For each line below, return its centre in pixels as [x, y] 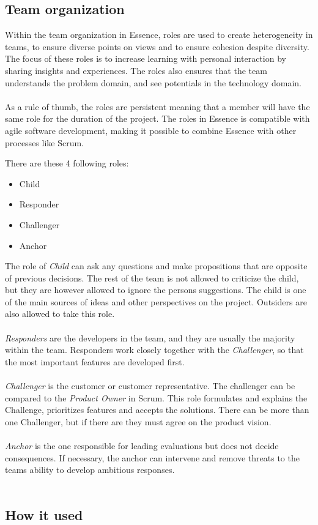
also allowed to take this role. [60, 314]
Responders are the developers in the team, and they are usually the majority [150, 337]
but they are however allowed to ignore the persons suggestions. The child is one [156, 290]
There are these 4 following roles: [67, 163]
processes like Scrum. [45, 142]
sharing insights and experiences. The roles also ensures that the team [136, 70]
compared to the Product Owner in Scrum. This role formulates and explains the [156, 397]
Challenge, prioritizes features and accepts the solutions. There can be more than [157, 410]
